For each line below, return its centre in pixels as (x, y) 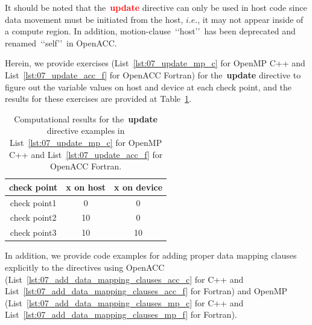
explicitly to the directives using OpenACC (85, 267)
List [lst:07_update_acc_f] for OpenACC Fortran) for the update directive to (153, 74)
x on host (86, 187)
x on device (138, 187)
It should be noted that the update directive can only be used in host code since (156, 7)
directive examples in (86, 131)
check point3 (33, 232)
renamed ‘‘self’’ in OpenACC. (61, 43)
